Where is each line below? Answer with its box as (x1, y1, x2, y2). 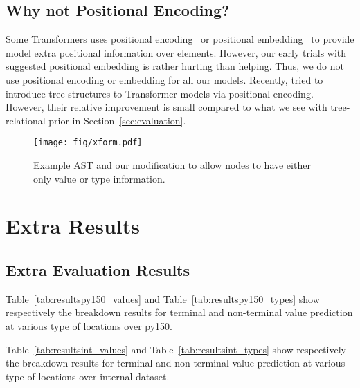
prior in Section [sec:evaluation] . (48, 113, 186, 127)
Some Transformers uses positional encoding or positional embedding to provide (6, 32, 354, 46)
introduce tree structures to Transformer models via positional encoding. (6, 86, 314, 100)
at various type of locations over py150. (6, 318, 172, 333)
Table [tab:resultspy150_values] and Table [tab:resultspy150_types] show (6, 291, 320, 306)
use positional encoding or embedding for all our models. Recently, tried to (6, 72, 323, 86)
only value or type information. (33, 171, 165, 185)
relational (6, 113, 46, 127)
